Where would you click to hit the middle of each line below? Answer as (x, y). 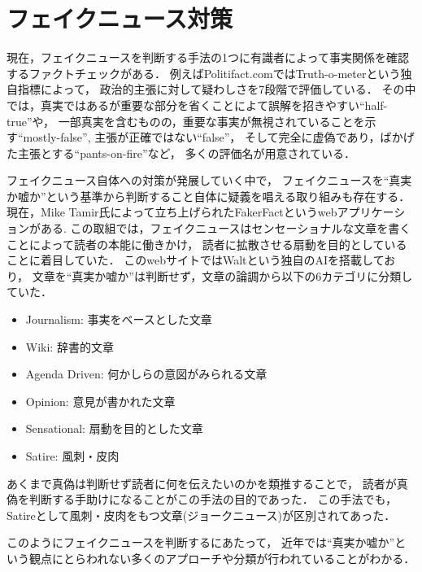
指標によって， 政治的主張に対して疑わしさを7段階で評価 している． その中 (217, 89)
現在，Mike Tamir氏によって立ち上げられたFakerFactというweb (172, 212)
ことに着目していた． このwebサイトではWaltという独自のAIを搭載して (196, 260)
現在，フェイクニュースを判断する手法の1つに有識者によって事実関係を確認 (208, 57)
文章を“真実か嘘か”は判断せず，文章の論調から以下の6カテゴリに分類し (222, 275)
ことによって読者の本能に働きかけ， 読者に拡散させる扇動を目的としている (207, 244)
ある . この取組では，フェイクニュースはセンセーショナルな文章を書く (226, 228)
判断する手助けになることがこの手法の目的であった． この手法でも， (213, 499)
